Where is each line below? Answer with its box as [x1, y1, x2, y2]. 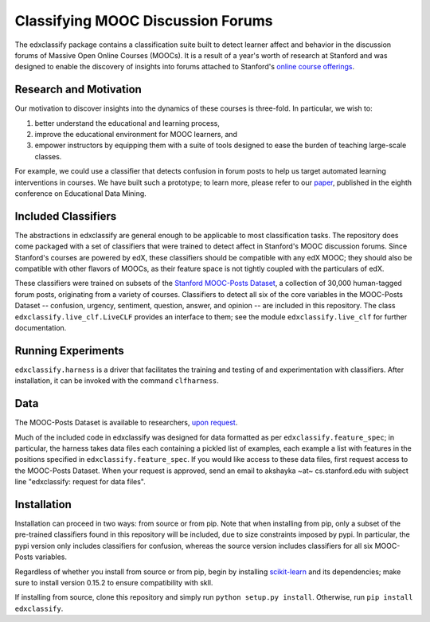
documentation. [14, 323, 67, 332]
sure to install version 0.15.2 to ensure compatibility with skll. [14, 578, 213, 588]
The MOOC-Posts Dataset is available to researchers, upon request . [14, 418, 238, 428]
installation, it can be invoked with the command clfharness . [14, 376, 219, 385]
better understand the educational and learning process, [34, 118, 221, 127]
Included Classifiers [14, 209, 117, 223]
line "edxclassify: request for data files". [14, 477, 147, 487]
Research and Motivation [14, 83, 143, 96]
